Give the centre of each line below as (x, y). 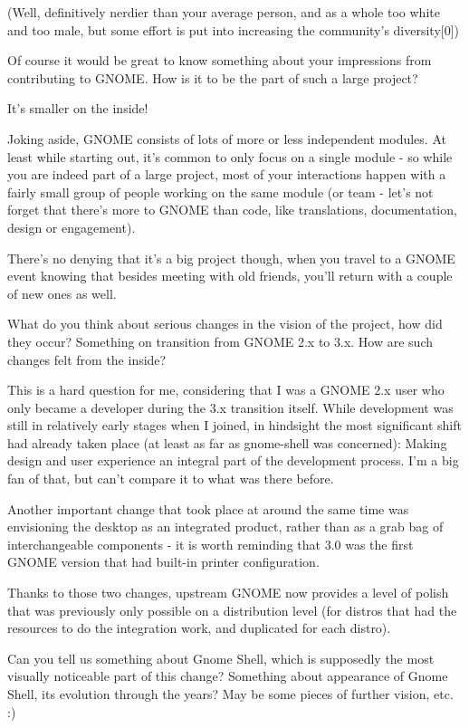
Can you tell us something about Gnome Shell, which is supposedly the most (221, 658)
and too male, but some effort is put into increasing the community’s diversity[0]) (234, 29)
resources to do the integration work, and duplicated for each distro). (199, 628)
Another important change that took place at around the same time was (208, 508)
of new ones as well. (62, 293)
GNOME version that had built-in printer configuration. (163, 562)
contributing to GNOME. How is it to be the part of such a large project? (213, 77)
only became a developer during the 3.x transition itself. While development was (230, 407)
